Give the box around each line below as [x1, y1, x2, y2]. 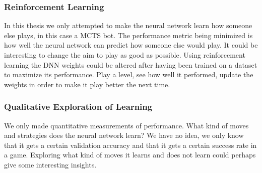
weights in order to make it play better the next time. [4, 79, 170, 89]
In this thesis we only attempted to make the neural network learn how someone [4, 20, 252, 31]
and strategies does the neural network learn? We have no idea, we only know [4, 130, 244, 140]
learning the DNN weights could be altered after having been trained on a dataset [4, 59, 257, 70]
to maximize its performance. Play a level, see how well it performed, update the [4, 69, 253, 80]
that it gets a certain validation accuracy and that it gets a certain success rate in [4, 139, 257, 150]
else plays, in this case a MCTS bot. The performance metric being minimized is [4, 30, 253, 40]
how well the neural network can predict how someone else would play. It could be [4, 40, 258, 50]
